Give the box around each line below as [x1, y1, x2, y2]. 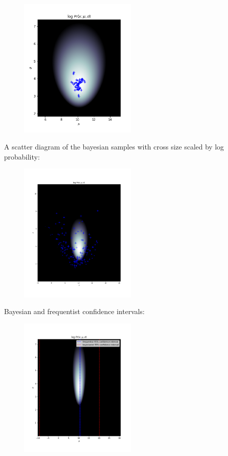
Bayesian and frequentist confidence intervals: [4, 306, 145, 317]
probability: [4, 151, 40, 162]
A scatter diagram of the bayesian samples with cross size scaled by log [4, 141, 224, 151]
